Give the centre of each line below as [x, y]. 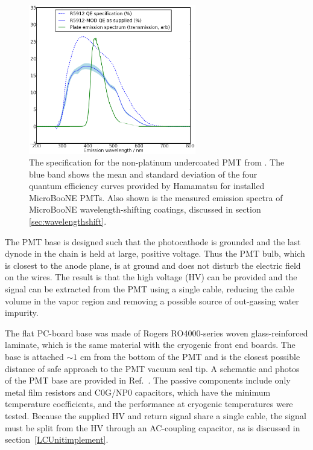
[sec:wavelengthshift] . [68, 221]
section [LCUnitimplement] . [57, 439]
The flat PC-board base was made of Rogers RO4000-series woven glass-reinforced [156, 333]
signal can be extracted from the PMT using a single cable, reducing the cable [150, 289]
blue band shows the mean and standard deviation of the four [143, 174]
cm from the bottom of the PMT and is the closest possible [190, 357]
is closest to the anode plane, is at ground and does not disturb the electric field [153, 265]
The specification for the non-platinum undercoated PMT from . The [157, 162]
